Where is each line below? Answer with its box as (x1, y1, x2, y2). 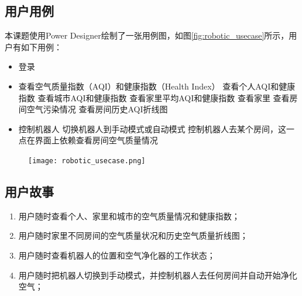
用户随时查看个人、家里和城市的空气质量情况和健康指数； (18, 209, 240, 222)
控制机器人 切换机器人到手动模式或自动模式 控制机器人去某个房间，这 (18, 122, 287, 135)
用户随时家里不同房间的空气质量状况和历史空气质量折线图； (18, 229, 248, 242)
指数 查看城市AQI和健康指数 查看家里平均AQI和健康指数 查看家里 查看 (18, 91, 290, 104)
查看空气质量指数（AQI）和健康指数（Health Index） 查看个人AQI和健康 (18, 80, 296, 92)
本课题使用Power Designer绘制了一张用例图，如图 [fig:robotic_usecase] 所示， (5, 29, 289, 42)
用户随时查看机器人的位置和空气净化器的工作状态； (18, 249, 215, 261)
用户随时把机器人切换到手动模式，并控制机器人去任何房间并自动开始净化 (18, 269, 297, 281)
